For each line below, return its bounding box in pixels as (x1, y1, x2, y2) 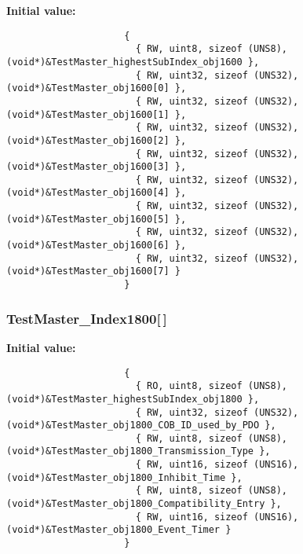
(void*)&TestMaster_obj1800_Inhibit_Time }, (6, 471, 243, 483)
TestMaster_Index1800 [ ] (6, 308, 167, 328)
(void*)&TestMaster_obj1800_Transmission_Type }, (6, 446, 271, 457)
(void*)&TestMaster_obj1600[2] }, (6, 134, 187, 146)
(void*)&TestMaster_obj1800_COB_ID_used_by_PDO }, (6, 420, 276, 431)
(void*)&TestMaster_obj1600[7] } (6, 266, 181, 277)
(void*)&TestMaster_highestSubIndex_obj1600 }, (6, 56, 260, 68)
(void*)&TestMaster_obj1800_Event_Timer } (6, 524, 232, 536)
